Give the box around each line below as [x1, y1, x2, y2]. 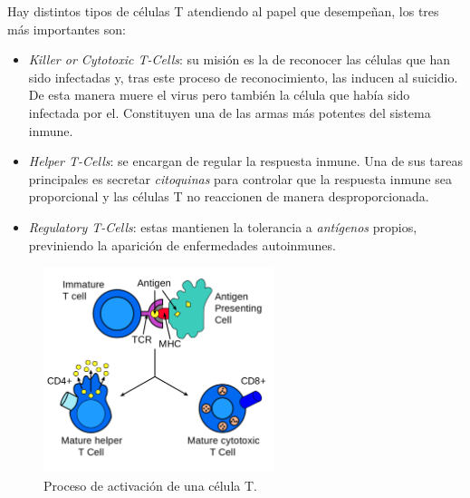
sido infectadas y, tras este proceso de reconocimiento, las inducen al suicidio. [28, 67, 458, 86]
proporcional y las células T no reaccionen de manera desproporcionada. [28, 187, 429, 206]
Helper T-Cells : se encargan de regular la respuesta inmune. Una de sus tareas [28, 151, 464, 171]
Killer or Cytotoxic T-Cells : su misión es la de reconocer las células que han [28, 50, 451, 69]
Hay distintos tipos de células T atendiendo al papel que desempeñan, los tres [7, 2, 439, 20]
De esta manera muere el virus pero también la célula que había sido [28, 85, 410, 104]
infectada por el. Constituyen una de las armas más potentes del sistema [28, 103, 431, 122]
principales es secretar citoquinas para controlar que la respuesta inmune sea [28, 169, 452, 188]
